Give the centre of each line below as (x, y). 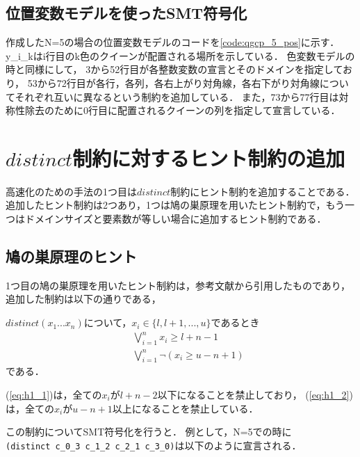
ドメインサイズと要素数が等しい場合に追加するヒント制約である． (175, 219)
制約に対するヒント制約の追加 (209, 158)
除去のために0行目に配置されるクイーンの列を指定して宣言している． (182, 110)
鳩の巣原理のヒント (71, 256)
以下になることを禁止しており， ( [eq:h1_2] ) (255, 394)
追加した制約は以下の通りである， (83, 299)
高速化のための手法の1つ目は (71, 191)
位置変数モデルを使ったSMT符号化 (126, 13)
